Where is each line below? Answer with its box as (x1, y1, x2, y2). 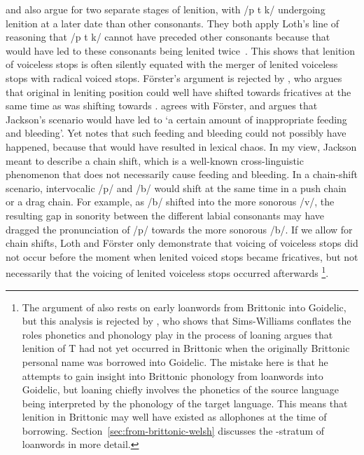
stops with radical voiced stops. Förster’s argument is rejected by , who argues (6, 70, 342, 85)
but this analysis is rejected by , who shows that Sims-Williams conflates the (22, 313, 351, 328)
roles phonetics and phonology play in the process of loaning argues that (22, 327, 333, 341)
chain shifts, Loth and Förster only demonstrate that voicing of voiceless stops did (6, 236, 358, 250)
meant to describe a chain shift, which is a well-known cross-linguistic (6, 153, 304, 168)
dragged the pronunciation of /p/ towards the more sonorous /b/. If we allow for (6, 222, 353, 236)
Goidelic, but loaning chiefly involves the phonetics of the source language (22, 382, 339, 397)
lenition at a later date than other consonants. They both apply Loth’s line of (6, 15, 339, 30)
